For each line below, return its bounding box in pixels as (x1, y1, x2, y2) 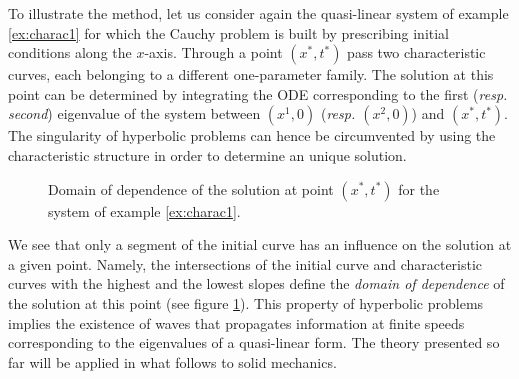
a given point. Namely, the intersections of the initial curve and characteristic (8, 253, 483, 274)
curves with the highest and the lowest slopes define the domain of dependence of (8, 273, 505, 294)
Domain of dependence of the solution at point (48, 178, 334, 199)
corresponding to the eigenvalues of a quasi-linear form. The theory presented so (8, 332, 500, 353)
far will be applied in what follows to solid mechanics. (8, 351, 337, 372)
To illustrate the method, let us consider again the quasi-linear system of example (8, 3, 509, 23)
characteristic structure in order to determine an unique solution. (8, 144, 407, 165)
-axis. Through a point (144, 42, 283, 63)
